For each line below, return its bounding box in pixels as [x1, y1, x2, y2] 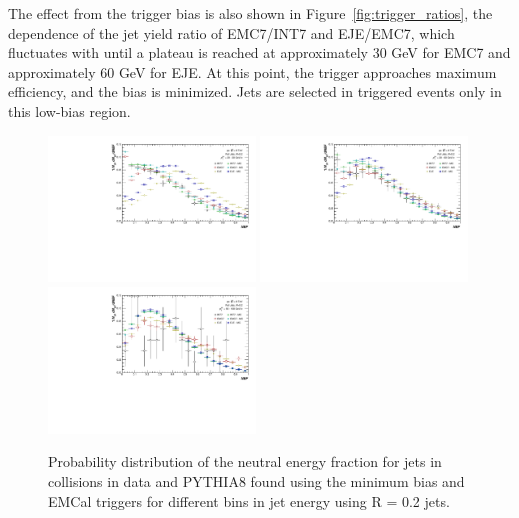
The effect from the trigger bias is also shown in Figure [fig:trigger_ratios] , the [8, 3, 493, 23]
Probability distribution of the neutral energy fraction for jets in [48, 451, 442, 472]
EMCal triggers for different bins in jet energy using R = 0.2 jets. [48, 490, 450, 511]
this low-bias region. [8, 100, 131, 121]
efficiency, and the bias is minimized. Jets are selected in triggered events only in [8, 81, 502, 102]
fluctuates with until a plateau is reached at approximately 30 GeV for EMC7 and [8, 42, 511, 63]
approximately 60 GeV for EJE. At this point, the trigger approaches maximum [8, 61, 497, 82]
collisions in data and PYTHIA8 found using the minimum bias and [48, 470, 465, 491]
